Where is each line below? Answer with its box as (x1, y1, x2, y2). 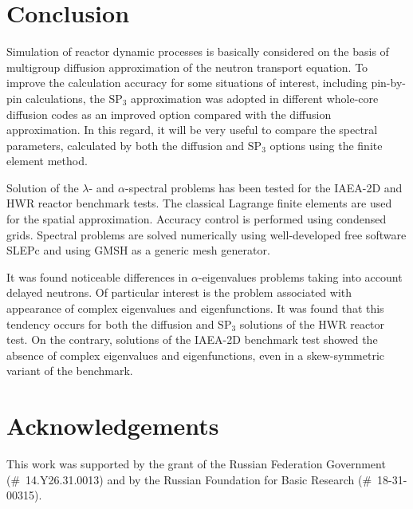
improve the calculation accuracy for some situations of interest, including (6, 74, 368, 91)
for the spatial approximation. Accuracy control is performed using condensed (6, 211, 387, 227)
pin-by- (371, 74, 406, 91)
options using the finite (269, 136, 383, 153)
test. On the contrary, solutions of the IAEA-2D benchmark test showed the (6, 331, 378, 348)
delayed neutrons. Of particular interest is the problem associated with (6, 284, 352, 301)
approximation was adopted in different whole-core (131, 89, 379, 106)
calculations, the (26, 89, 105, 106)
